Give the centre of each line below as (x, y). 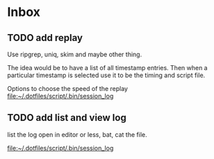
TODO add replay (45, 38)
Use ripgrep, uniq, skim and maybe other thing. (75, 54)
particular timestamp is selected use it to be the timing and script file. (106, 75)
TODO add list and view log (67, 118)
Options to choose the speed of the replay (68, 89)
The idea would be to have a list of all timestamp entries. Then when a (107, 68)
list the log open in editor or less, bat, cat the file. (77, 134)
